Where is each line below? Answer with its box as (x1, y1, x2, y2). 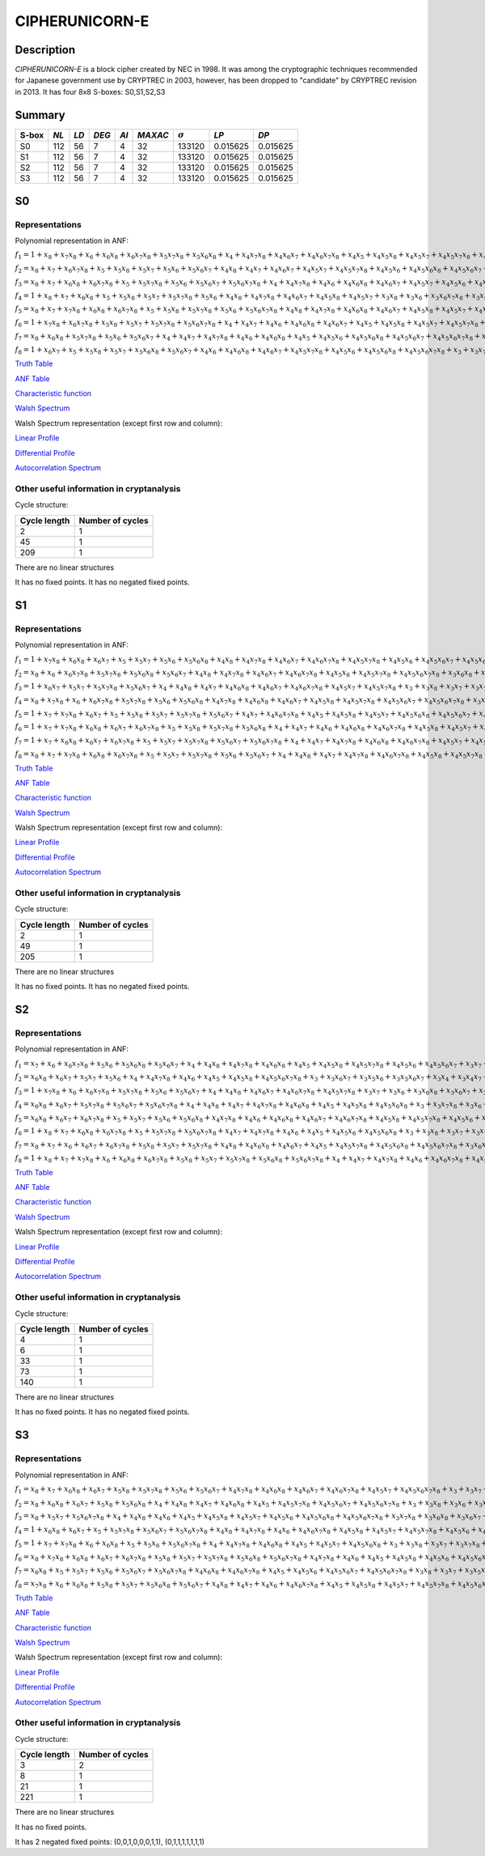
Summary (15, 108, 65, 121)
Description (15, 43, 76, 57)
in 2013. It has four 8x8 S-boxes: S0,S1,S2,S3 (15, 87, 166, 96)
